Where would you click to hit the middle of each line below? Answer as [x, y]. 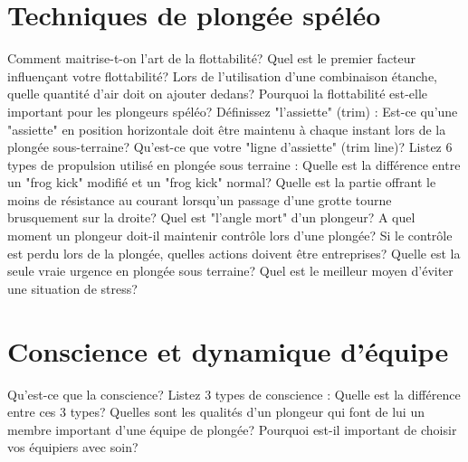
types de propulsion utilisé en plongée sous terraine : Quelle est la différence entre [234, 164]
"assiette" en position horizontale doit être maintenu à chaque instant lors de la [227, 129]
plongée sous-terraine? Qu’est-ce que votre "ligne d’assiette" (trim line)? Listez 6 [230, 147]
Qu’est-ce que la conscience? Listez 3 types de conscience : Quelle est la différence [234, 394]
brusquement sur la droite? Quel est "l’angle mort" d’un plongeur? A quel [211, 217]
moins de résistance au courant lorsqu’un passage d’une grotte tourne [200, 199]
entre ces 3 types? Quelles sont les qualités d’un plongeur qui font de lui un [216, 412]
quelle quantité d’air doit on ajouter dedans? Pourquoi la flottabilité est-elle [218, 94]
